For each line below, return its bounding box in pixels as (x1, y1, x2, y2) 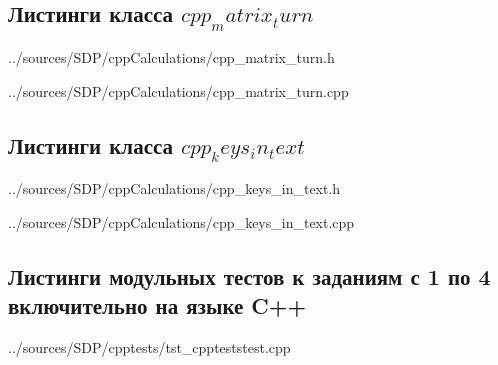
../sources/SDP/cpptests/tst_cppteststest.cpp (8, 336, 291, 357)
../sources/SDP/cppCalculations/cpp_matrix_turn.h (8, 47, 335, 67)
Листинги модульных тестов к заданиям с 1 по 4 (8, 260, 491, 291)
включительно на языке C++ (8, 290, 307, 321)
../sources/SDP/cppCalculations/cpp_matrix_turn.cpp (8, 80, 349, 101)
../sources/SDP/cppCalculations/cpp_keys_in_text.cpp (8, 211, 355, 232)
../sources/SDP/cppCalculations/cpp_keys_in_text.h (8, 178, 341, 199)
